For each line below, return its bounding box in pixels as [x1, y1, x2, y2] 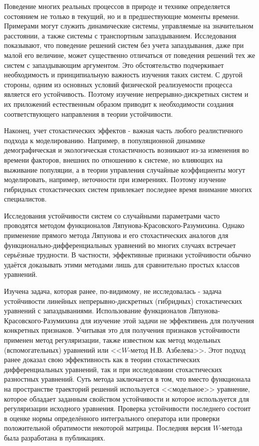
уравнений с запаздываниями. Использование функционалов [4, 305, 187, 316]
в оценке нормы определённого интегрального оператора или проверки [4, 413, 220, 423]
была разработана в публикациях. [4, 432, 106, 443]
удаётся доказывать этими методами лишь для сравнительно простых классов [4, 259, 240, 269]
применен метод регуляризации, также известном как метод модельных [4, 335, 221, 345]
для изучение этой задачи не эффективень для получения [80, 315, 255, 325]
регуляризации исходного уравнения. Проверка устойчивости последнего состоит [4, 403, 251, 414]
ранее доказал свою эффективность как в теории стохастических [4, 354, 200, 365]
